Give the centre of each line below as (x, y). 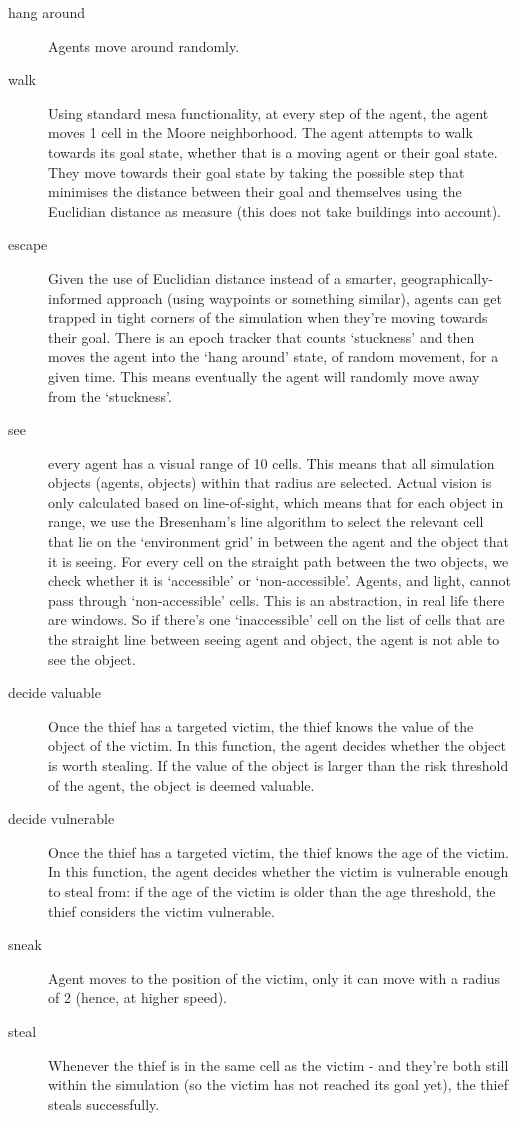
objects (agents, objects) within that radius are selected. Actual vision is (270, 482)
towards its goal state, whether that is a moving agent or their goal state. (273, 151)
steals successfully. (104, 1103)
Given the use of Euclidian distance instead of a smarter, (222, 277)
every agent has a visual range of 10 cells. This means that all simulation (271, 462)
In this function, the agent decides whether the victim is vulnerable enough (278, 871)
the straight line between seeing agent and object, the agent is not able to (274, 639)
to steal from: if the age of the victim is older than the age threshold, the (272, 890)
